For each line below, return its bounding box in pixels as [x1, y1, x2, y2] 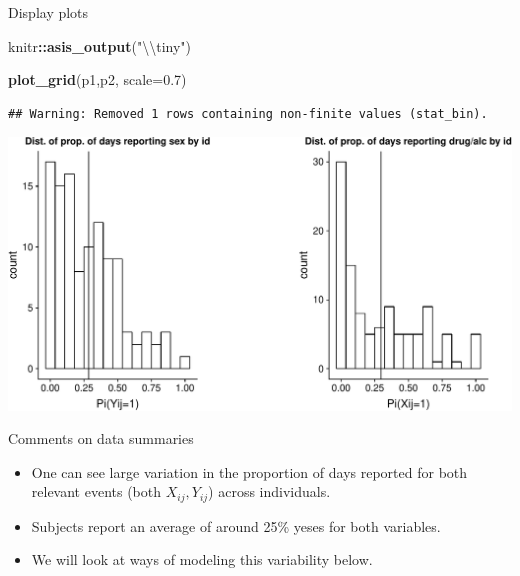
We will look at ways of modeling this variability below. [31, 549, 373, 570]
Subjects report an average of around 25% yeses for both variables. [31, 515, 441, 536]
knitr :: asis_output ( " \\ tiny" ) [8, 35, 192, 56]
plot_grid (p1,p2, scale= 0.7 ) [8, 69, 187, 90]
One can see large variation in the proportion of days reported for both [31, 461, 468, 482]
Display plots [8, 2, 89, 22]
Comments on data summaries [8, 428, 194, 449]
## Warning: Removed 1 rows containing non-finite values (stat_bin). [8, 106, 488, 121]
